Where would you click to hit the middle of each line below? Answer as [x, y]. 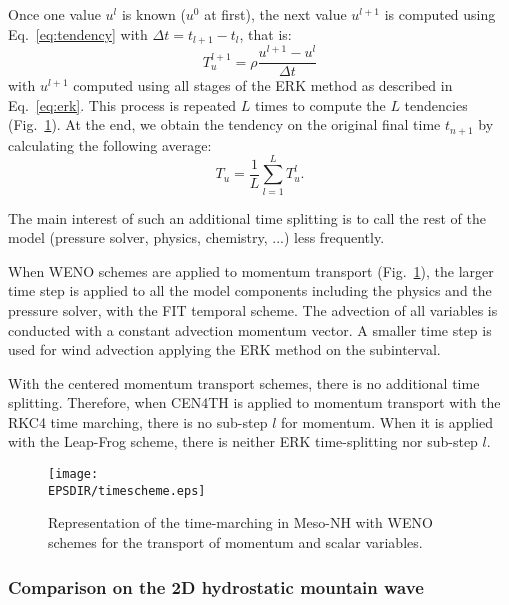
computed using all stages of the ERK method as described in [263, 85]
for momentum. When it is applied [387, 421]
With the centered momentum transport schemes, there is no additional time [244, 382]
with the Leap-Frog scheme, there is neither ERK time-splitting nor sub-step [243, 441]
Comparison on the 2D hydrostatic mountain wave [216, 586]
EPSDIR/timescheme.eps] [127, 490]
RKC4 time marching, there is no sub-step [138, 421]
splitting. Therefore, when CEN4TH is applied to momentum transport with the [254, 402]
